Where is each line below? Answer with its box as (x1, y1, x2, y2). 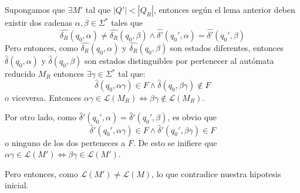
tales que (111, 16, 143, 28)
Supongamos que (5, 4, 65, 15)
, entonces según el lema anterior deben (153, 4, 295, 15)
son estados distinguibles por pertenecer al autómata (85, 55, 274, 67)
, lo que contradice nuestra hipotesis (151, 167, 281, 180)
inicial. (5, 179, 29, 191)
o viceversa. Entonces (5, 91, 82, 103)
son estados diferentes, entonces (170, 42, 284, 54)
